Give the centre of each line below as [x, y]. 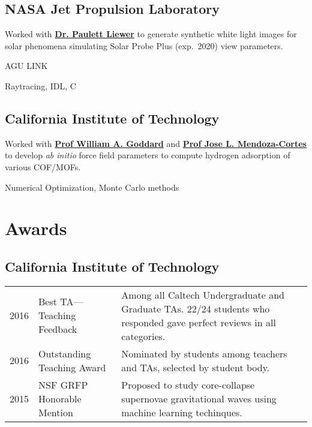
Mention [56, 412]
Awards [36, 228]
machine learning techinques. [182, 412]
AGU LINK [26, 66]
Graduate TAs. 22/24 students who [196, 308]
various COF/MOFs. [43, 166]
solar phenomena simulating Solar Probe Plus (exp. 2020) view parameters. [144, 45]
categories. [143, 336]
